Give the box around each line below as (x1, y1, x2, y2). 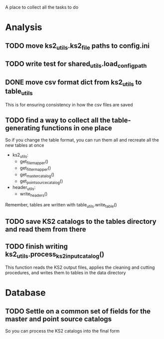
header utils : (12, 184, 36, 191)
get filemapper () (19, 159, 49, 166)
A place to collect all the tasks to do (5, 4, 79, 10)
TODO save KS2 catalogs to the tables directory (5, 217, 157, 226)
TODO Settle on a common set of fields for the (5, 307, 151, 316)
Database (5, 287, 46, 299)
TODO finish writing (5, 242, 68, 251)
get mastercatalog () (19, 171, 55, 178)
